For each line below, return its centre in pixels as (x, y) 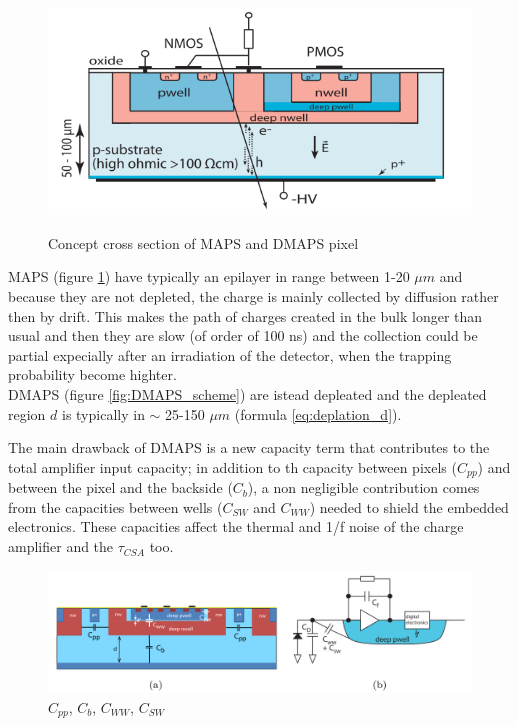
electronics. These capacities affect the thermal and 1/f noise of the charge (236, 526)
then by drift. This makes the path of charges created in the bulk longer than (245, 315)
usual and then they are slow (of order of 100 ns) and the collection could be (243, 335)
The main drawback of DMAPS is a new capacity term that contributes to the (249, 447)
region (27, 413)
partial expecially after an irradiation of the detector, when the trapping (230, 354)
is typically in (103, 413)
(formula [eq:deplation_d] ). (318, 413)
